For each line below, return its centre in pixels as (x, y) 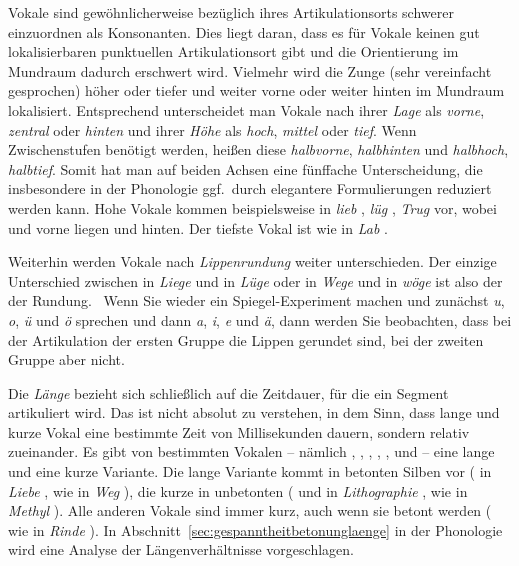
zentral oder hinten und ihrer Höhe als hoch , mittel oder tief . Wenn (212, 129)
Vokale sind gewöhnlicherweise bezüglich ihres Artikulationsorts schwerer (231, 12)
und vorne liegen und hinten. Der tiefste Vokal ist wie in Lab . (198, 227)
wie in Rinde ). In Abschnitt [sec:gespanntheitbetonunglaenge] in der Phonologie (255, 529)
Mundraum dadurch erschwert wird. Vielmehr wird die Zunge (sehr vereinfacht (250, 70)
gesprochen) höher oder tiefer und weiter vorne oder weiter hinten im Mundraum (256, 90)
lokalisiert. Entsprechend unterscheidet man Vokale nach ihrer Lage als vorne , (246, 109)
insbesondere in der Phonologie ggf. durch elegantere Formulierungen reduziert (250, 188)
